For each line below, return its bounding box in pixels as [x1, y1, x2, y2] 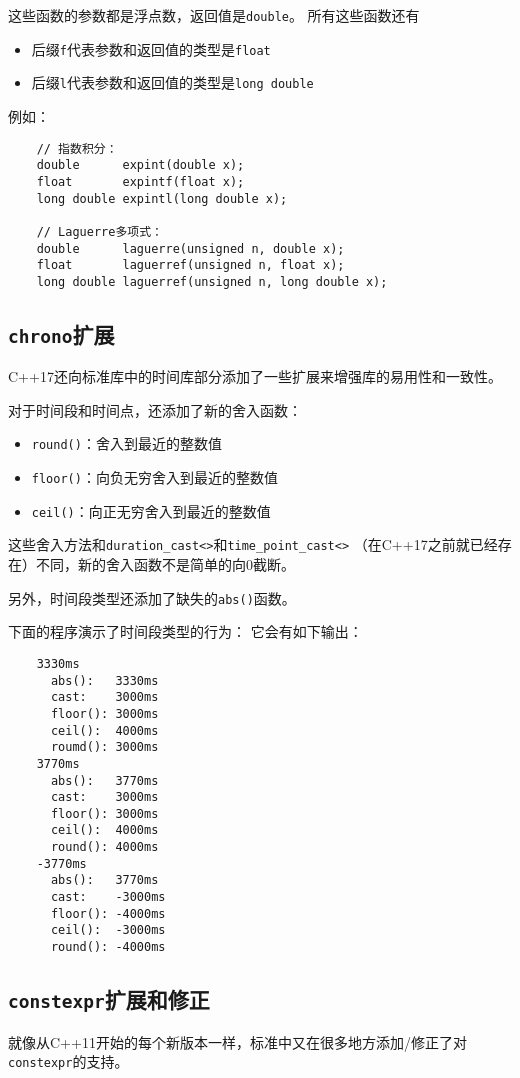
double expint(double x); [36, 158, 245, 173]
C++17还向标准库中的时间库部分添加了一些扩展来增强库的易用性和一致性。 [8, 366, 502, 387]
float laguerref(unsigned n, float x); [36, 258, 345, 273]
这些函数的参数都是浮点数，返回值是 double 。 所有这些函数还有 [8, 5, 420, 25]
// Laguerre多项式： [36, 224, 163, 239]
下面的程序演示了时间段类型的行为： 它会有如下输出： [8, 621, 363, 642]
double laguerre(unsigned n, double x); [36, 241, 345, 256]
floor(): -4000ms [50, 906, 166, 921]
